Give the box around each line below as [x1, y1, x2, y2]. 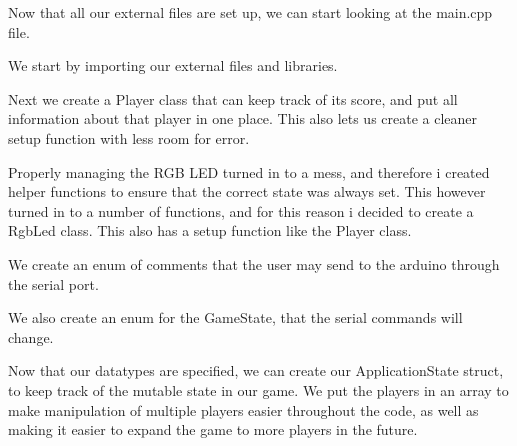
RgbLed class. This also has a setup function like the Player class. [8, 220, 412, 241]
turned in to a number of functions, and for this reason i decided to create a [8, 200, 474, 221]
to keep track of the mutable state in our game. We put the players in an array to [8, 379, 509, 400]
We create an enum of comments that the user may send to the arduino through [8, 253, 500, 274]
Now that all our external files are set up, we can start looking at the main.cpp [8, 2, 493, 22]
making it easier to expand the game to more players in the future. [8, 419, 418, 440]
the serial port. [8, 273, 99, 294]
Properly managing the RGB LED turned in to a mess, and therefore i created [8, 161, 490, 182]
